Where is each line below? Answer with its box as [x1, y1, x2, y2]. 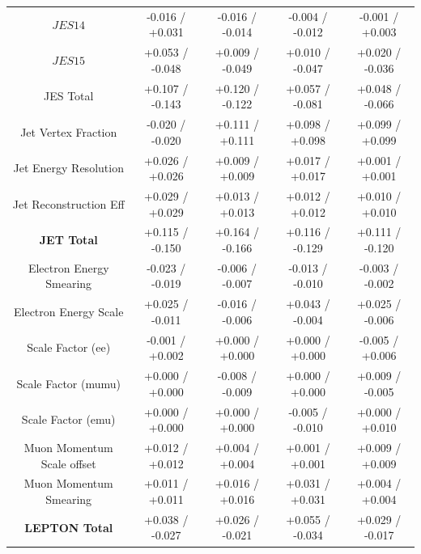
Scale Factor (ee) [27, 339, 111, 356]
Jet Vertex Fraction [20, 123, 117, 140]
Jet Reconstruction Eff [12, 195, 125, 212]
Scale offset [40, 455, 96, 472]
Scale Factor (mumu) [16, 374, 121, 391]
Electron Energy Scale [14, 303, 124, 320]
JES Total [43, 87, 94, 104]
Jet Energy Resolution [13, 159, 124, 176]
